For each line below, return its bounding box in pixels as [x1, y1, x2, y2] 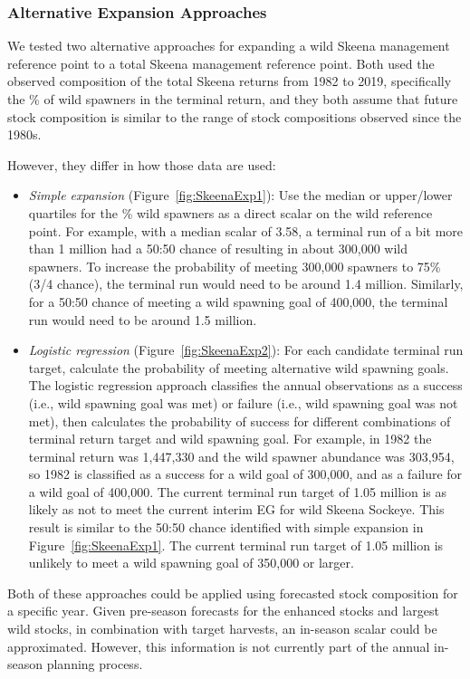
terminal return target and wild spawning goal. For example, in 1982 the [28, 429, 432, 448]
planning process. [46, 655, 143, 674]
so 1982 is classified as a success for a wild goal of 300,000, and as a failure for [28, 464, 463, 483]
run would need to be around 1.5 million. [28, 310, 257, 329]
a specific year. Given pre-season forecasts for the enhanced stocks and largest [7, 601, 439, 620]
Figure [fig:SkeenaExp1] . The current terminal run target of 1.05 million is [28, 535, 444, 554]
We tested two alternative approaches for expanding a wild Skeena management [7, 36, 450, 55]
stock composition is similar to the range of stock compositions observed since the [7, 107, 462, 126]
